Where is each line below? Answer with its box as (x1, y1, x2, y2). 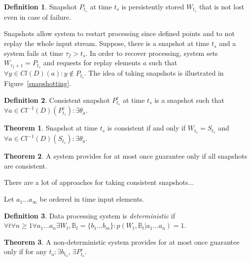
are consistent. (4, 160, 47, 171)
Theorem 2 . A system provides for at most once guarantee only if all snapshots (4, 151, 248, 161)
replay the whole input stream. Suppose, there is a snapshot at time (4, 38, 210, 48)
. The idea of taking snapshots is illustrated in (84, 68, 224, 78)
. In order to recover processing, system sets (85, 47, 218, 58)
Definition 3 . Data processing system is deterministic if (4, 210, 175, 220)
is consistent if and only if (107, 123, 185, 133)
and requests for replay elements (43, 57, 141, 68)
